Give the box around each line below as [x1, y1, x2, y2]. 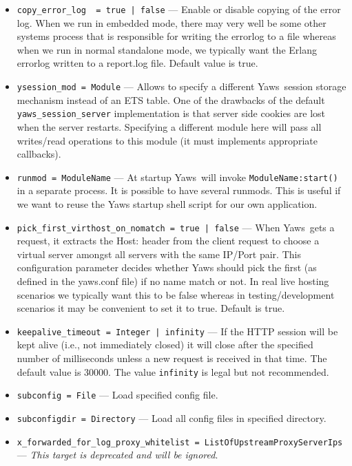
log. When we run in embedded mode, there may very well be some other [17, 15, 327, 30]
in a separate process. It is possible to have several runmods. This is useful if [17, 183, 341, 198]
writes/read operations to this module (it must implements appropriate [17, 133, 318, 147]
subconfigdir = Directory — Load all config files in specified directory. [17, 410, 327, 425]
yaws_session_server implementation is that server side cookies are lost [17, 106, 326, 120]
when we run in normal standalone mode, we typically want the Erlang [17, 42, 317, 56]
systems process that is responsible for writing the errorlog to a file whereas [17, 29, 336, 43]
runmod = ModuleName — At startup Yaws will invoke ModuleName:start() [17, 169, 338, 184]
